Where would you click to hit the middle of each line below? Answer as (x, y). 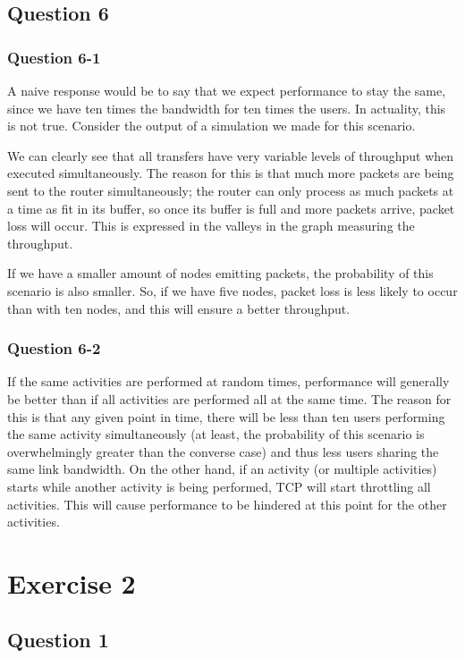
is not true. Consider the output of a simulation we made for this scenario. (211, 126)
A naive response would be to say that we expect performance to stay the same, (227, 90)
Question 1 (58, 640)
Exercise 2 (72, 582)
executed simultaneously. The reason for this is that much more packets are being (231, 173)
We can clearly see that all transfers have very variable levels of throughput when (231, 155)
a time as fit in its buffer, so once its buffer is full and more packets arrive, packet (231, 208)
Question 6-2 (54, 348)
